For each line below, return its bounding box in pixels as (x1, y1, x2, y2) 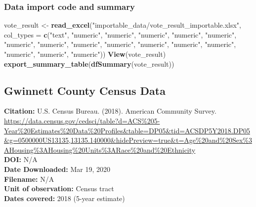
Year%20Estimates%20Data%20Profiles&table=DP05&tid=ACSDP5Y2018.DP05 (4, 125, 250, 135)
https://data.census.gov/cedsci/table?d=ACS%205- (4, 115, 160, 125)
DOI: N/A (4, 154, 38, 165)
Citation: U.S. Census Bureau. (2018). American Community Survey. (4, 106, 216, 116)
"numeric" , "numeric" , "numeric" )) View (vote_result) (4, 49, 166, 59)
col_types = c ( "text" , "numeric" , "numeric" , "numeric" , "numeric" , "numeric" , (4, 29, 237, 40)
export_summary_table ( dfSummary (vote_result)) (4, 58, 174, 69)
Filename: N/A (4, 173, 54, 184)
